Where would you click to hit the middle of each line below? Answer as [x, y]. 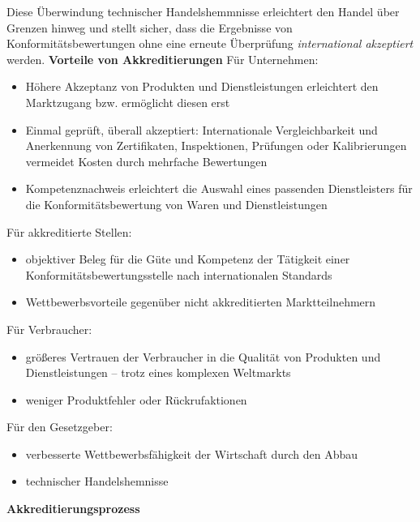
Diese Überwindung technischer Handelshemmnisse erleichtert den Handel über [203, 11]
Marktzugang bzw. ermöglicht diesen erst [128, 102]
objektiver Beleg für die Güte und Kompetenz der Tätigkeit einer [188, 259]
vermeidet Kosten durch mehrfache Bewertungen [146, 161]
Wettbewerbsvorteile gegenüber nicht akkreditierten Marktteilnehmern [201, 302]
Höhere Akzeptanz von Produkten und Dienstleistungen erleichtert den [202, 86]
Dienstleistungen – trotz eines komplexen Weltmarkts [158, 372]
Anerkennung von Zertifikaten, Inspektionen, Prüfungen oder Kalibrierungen [216, 145]
